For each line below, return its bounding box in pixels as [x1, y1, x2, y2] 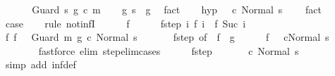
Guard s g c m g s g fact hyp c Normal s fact [32, 2, 322, 16]
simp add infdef [5, 57, 76, 72]
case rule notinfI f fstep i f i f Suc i [5, 15, 246, 30]
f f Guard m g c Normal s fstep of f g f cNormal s [5, 30, 329, 44]
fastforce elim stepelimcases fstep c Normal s [38, 43, 299, 58]
